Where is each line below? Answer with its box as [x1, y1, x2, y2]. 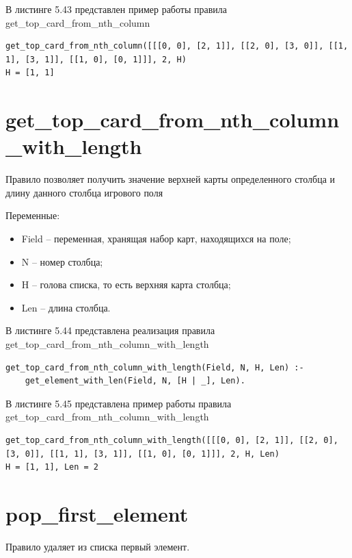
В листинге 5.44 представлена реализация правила [5, 323, 215, 338]
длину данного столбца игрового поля [5, 185, 163, 199]
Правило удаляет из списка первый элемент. [5, 539, 190, 553]
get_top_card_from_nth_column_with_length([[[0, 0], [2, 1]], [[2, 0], [5, 435, 338, 445]
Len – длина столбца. [21, 300, 111, 314]
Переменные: [5, 208, 60, 223]
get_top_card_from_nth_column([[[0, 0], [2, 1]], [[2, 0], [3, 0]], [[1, [5, 41, 349, 51]
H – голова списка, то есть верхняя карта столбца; [21, 277, 231, 292]
